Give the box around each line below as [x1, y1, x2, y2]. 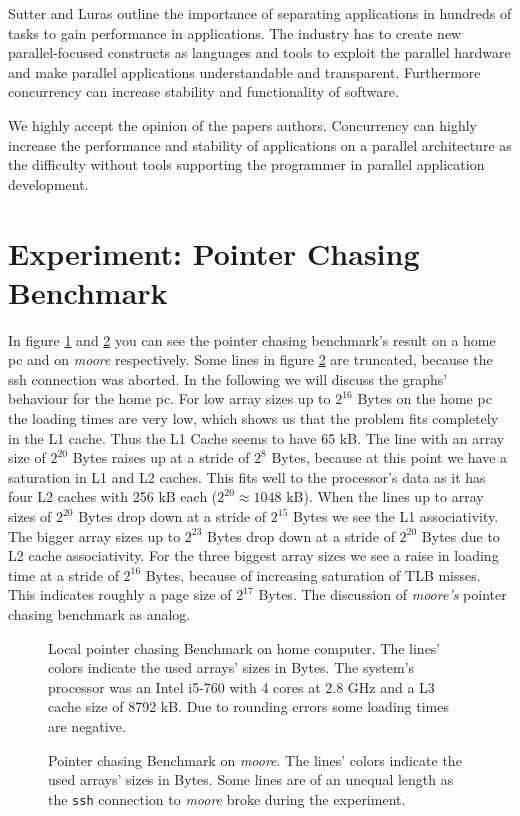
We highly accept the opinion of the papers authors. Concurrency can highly [8, 114, 477, 135]
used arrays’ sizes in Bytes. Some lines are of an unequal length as [48, 769, 454, 790]
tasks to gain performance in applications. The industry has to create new [8, 22, 462, 43]
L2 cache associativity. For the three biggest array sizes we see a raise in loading [8, 545, 499, 566]
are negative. [48, 715, 126, 736]
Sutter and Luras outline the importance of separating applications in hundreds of [8, 3, 512, 23]
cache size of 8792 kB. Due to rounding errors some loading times [48, 696, 449, 717]
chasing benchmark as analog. [8, 603, 191, 624]
